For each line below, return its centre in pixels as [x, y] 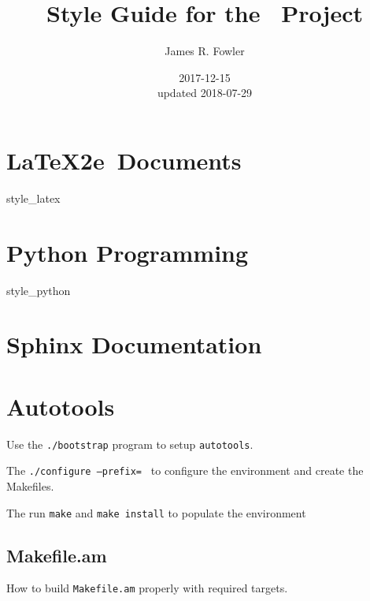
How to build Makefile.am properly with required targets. [147, 588]
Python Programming [128, 252]
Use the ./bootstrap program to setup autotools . [130, 444]
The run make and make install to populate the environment [156, 512]
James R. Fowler [205, 51]
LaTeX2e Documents [124, 160]
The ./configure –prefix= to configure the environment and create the [185, 470]
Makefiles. [30, 485]
